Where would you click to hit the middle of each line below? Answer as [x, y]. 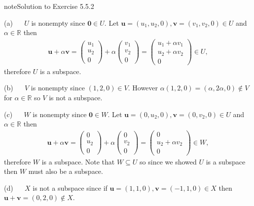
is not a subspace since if [70, 187]
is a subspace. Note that [78, 161]
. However [143, 88]
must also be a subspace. [66, 171]
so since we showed [168, 161]
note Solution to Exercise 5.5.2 [49, 6]
